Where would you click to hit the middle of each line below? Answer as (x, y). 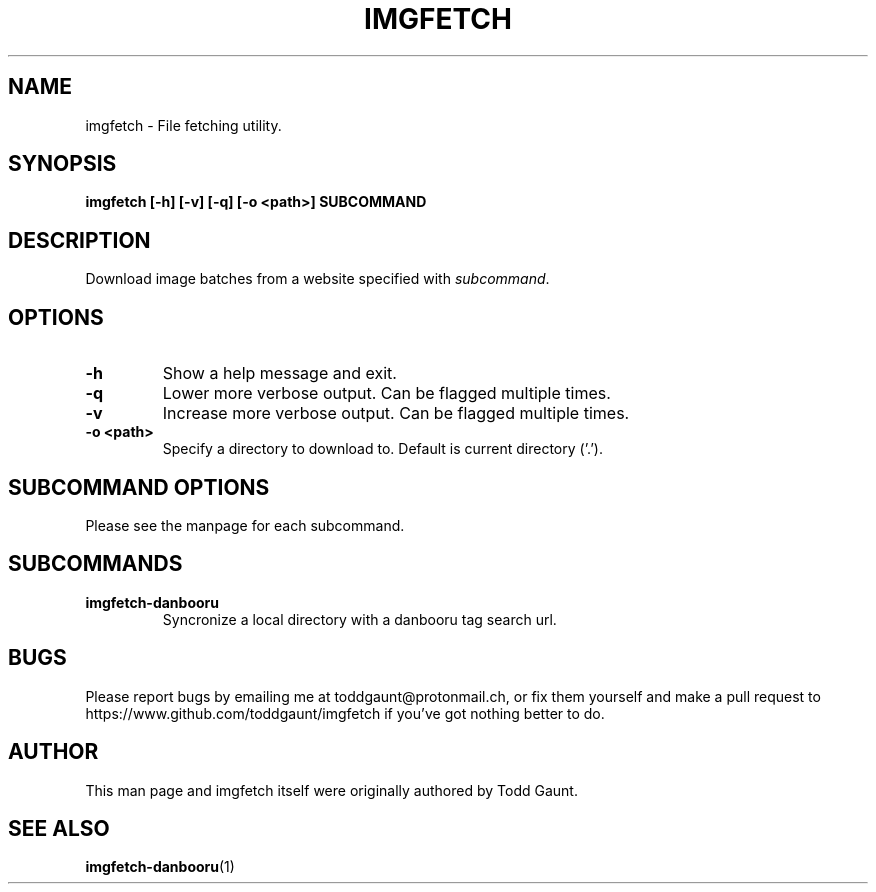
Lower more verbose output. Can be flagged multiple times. (386, 393)
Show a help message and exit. (279, 373)
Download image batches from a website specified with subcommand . (317, 279)
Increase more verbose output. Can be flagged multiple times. (396, 413)
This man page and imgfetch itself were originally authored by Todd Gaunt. (331, 790)
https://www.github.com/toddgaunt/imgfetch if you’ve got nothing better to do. (345, 713)
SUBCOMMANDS (95, 564)
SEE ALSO (59, 828)
